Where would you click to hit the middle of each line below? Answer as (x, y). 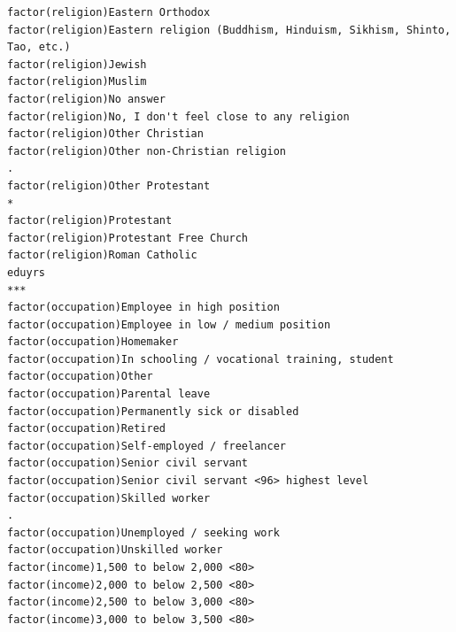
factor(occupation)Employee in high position (143, 308)
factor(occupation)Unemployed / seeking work (143, 532)
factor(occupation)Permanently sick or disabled (153, 411)
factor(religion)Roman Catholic (102, 255)
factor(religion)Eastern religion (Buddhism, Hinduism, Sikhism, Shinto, (229, 30)
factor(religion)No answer (86, 99)
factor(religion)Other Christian (105, 134)
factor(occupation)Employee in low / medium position (169, 324)
